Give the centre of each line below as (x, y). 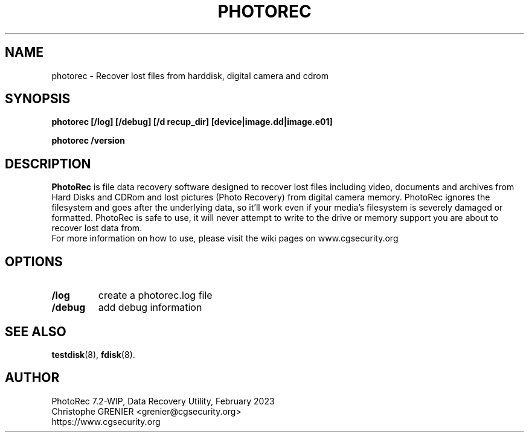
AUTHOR (32, 378)
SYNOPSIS (38, 99)
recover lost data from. (97, 228)
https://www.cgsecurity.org (106, 421)
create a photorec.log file (155, 295)
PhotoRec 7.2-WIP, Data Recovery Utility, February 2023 (163, 401)
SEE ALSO (36, 331)
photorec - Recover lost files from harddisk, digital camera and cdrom (190, 75)
